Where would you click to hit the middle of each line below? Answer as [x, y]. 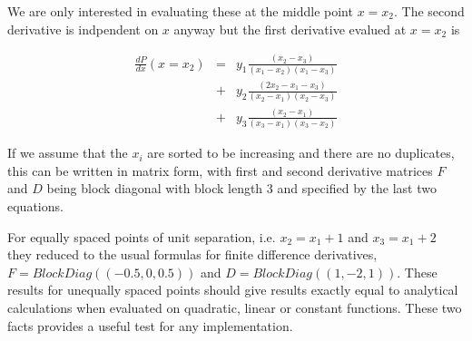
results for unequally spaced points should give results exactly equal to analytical [233, 290]
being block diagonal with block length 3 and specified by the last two [241, 188]
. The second [429, 11]
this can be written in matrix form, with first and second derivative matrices [220, 170]
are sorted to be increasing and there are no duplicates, [301, 153]
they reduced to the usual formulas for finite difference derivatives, [192, 254]
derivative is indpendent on [83, 29]
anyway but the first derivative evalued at [290, 29]
